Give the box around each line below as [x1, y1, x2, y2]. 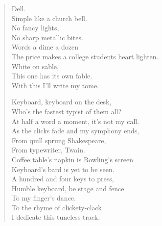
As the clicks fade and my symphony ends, [11, 126, 139, 136]
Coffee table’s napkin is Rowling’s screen [11, 154, 134, 164]
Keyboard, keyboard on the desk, [11, 97, 112, 107]
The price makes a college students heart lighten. [11, 51, 159, 61]
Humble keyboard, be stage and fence [11, 183, 124, 193]
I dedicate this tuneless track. [11, 212, 100, 222]
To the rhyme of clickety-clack [11, 202, 102, 212]
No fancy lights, [11, 23, 59, 33]
